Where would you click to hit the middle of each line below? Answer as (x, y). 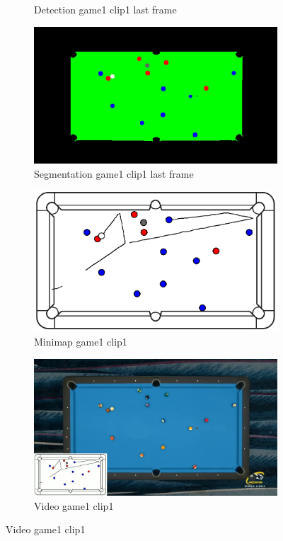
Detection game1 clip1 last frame (105, 9)
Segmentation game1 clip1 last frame (114, 173)
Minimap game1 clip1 (81, 342)
